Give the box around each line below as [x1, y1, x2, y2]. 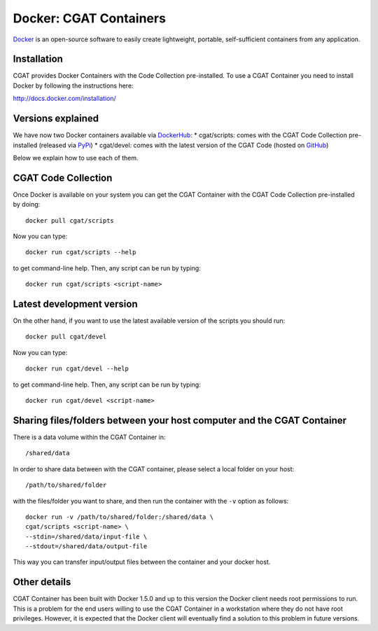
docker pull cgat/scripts [25, 216, 115, 224]
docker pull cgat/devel [25, 333, 107, 341]
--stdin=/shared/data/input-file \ [25, 532, 148, 541]
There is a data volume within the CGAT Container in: [13, 433, 166, 441]
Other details [13, 576, 71, 588]
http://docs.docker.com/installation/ [13, 95, 117, 103]
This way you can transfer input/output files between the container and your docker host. [13, 557, 271, 567]
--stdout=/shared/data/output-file [25, 543, 148, 550]
